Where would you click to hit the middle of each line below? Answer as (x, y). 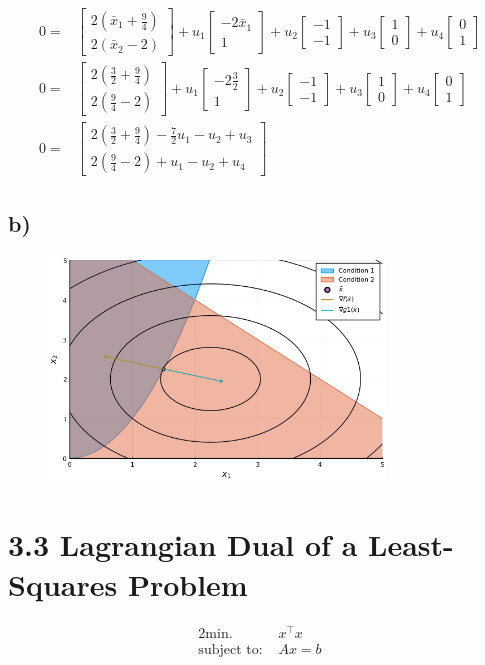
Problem (187, 583)
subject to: (230, 649)
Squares (63, 583)
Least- (411, 544)
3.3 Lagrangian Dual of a (183, 544)
